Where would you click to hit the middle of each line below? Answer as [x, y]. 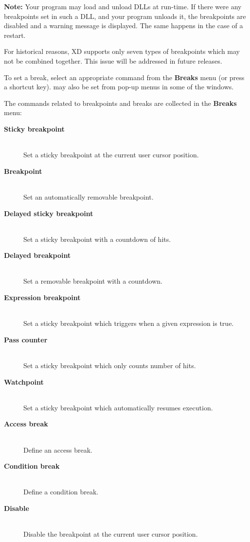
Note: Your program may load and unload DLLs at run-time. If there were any [123, 6]
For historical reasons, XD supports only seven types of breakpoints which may [122, 51]
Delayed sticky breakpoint [49, 213]
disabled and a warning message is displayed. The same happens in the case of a [124, 25]
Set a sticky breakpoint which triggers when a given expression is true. [129, 323]
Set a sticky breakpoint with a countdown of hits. [97, 239]
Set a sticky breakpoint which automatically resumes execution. [118, 407]
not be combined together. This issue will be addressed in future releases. [113, 60]
